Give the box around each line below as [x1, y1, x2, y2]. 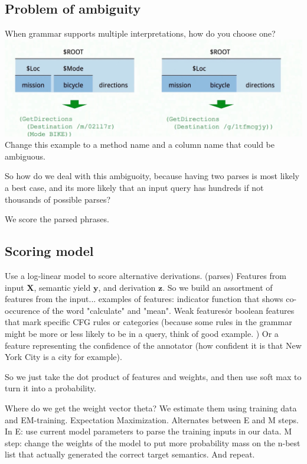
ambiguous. [5, 150, 45, 162]
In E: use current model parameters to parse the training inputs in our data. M [5, 425, 292, 437]
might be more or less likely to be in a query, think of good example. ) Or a [5, 327, 279, 340]
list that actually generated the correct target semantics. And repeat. [5, 448, 255, 460]
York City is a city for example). [5, 351, 122, 363]
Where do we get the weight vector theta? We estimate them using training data [5, 401, 297, 414]
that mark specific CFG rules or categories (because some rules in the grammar [5, 316, 292, 328]
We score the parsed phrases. [5, 213, 109, 225]
